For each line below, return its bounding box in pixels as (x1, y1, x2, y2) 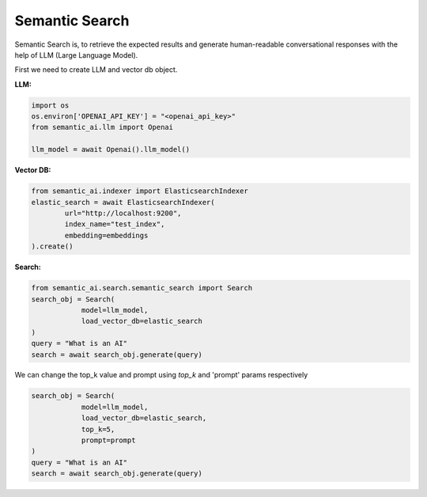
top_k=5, (81, 424, 115, 434)
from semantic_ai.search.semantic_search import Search (31, 283, 253, 293)
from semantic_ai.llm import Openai (31, 123, 174, 132)
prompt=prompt (81, 436, 136, 445)
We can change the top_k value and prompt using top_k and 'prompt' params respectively (14, 370, 308, 380)
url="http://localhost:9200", (64, 209, 182, 218)
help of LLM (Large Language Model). (14, 50, 138, 59)
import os (31, 101, 70, 110)
